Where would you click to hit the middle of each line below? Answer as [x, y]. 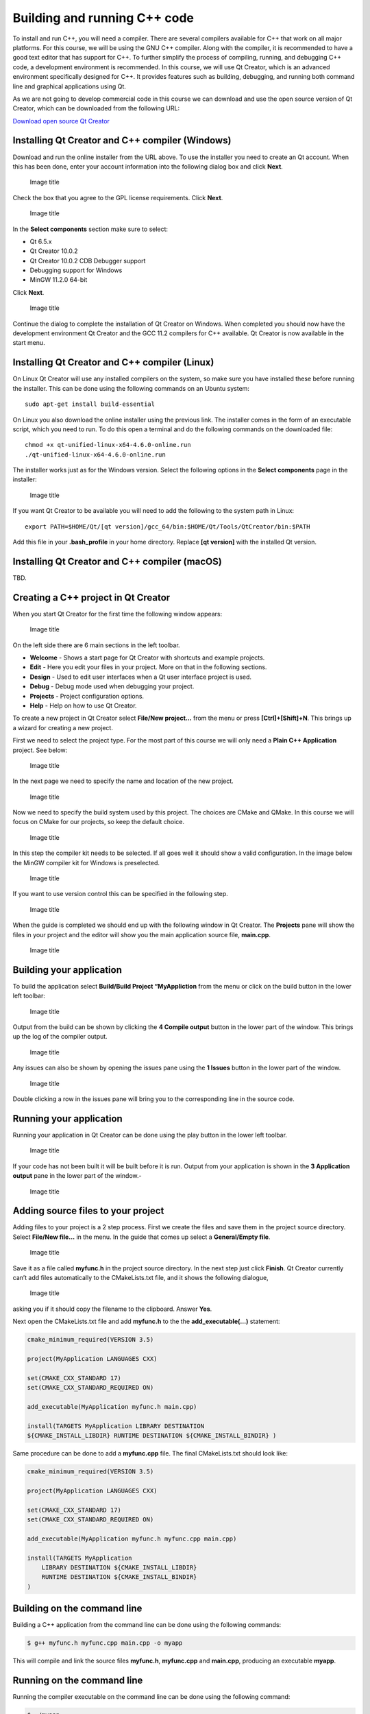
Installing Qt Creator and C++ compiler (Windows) [122, 141]
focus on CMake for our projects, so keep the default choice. [99, 822]
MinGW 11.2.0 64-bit [59, 280]
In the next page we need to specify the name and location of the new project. [123, 781]
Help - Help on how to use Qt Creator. [83, 705]
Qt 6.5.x [41, 241]
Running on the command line [78, 1680]
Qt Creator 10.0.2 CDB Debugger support [88, 261]
